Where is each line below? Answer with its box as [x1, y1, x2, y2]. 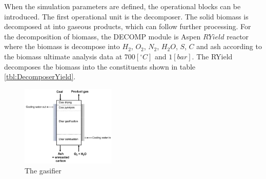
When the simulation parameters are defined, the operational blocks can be [4, 1, 241, 11]
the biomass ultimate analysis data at [4, 51, 122, 61]
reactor [227, 31, 249, 41]
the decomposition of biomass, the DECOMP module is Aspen [4, 31, 201, 41]
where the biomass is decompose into [4, 41, 120, 52]
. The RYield [192, 51, 233, 61]
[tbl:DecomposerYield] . [4, 71, 76, 82]
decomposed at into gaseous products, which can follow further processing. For [4, 21, 251, 32]
